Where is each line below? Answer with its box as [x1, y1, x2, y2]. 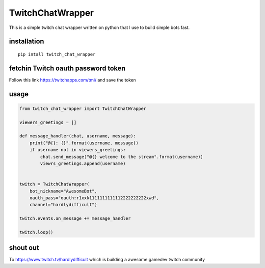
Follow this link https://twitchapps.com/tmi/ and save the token [9, 77, 136, 83]
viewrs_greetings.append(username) [40, 161, 126, 166]
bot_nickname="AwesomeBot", [29, 188, 98, 194]
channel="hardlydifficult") [29, 202, 98, 208]
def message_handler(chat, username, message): [19, 133, 136, 139]
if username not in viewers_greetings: [29, 147, 126, 153]
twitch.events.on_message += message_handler [19, 216, 131, 221]
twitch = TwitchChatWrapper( [19, 182, 90, 187]
